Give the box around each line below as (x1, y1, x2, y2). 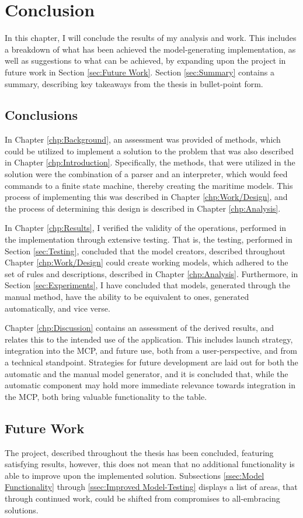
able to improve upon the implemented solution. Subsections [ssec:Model (5, 469, 264, 481)
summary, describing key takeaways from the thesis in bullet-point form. (5, 77, 263, 89)
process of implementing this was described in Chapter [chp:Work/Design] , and (5, 191, 288, 203)
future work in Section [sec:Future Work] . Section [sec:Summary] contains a (5, 65, 274, 78)
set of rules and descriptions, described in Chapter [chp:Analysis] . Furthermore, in (5, 267, 298, 279)
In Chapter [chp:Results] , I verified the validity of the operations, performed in (5, 222, 287, 234)
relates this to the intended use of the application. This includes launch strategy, (5, 333, 293, 345)
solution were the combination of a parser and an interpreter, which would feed (5, 168, 288, 180)
